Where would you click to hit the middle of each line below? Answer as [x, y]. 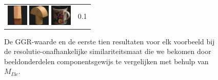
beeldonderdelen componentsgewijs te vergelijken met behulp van [106, 61]
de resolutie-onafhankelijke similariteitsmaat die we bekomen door [108, 51]
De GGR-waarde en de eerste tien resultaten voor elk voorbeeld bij [110, 41]
